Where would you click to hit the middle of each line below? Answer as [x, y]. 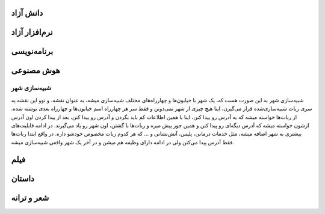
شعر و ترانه [30, 197]
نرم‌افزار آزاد [32, 32]
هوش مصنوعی [36, 71]
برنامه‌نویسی [32, 51]
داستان [23, 178]
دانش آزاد [27, 13]
